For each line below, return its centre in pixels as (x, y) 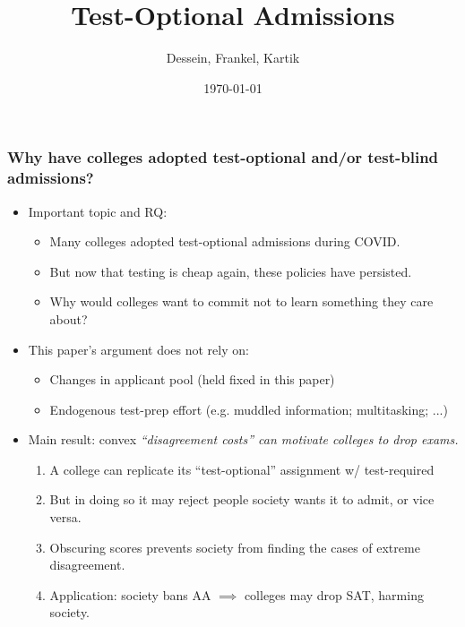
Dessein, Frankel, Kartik (233, 58)
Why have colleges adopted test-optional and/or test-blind (223, 157)
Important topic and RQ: (98, 211)
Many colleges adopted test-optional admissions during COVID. (225, 241)
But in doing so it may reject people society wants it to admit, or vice (242, 499)
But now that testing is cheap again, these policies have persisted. (231, 271)
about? (69, 318)
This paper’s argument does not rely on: (138, 349)
